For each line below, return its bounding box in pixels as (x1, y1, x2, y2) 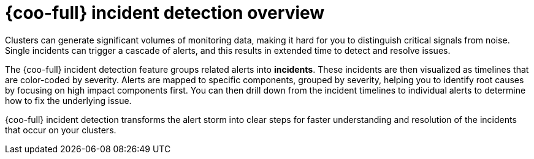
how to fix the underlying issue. (5, 95, 132, 106)
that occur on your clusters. (5, 124, 116, 135)
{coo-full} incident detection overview (5, 2, 325, 23)
